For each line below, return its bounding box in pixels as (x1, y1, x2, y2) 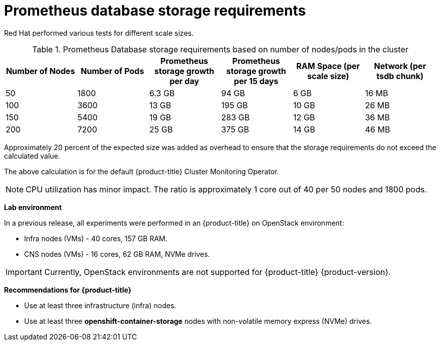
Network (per (374, 60, 426, 71)
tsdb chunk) (376, 71, 424, 81)
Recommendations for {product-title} (4, 285, 132, 294)
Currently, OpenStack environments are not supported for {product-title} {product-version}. (44, 266, 391, 277)
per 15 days (234, 76, 279, 86)
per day (169, 76, 199, 86)
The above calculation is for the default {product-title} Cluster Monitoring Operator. (4, 167, 279, 176)
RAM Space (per (296, 60, 360, 71)
